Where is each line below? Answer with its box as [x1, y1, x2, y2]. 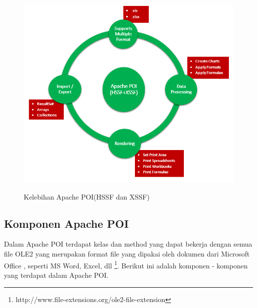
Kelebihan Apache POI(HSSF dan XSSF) [24, 191, 150, 202]
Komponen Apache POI [4, 215, 129, 231]
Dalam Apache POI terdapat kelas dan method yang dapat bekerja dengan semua [4, 239, 253, 249]
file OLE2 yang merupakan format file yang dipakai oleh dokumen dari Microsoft [4, 249, 250, 259]
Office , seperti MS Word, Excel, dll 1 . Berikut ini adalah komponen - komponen [4, 258, 248, 270]
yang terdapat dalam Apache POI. [4, 269, 109, 280]
